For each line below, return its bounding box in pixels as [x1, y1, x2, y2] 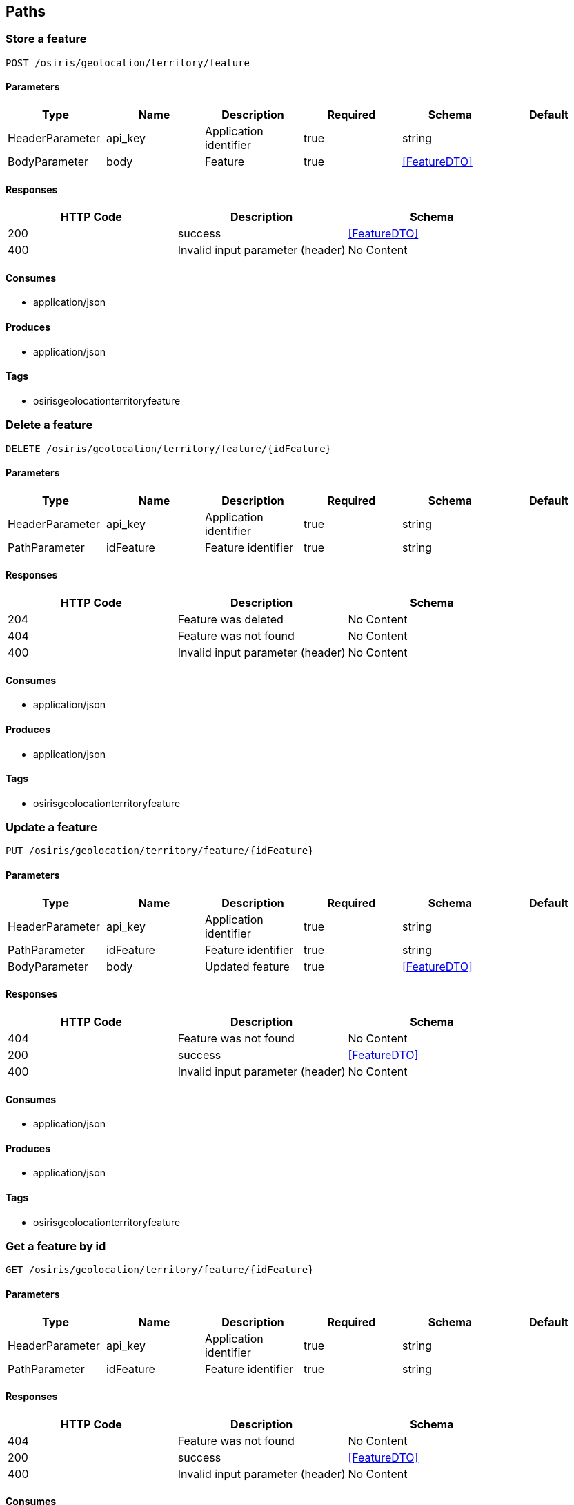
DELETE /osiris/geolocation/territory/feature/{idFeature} [6, 443, 332, 454]
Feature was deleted [177, 612, 284, 627]
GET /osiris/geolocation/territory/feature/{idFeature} [6, 1264, 314, 1276]
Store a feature [6, 32, 87, 46]
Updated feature [204, 959, 290, 973]
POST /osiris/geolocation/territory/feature [6, 57, 250, 68]
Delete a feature [6, 418, 93, 432]
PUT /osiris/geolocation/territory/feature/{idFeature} [6, 845, 314, 857]
